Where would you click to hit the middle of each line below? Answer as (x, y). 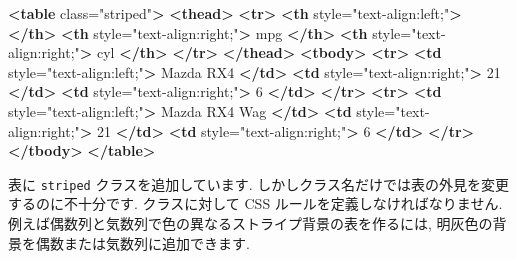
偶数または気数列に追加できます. (142, 242)
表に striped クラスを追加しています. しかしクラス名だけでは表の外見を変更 (259, 183)
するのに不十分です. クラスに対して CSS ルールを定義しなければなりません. (255, 203)
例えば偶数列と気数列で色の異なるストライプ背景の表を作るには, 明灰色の (250, 223)
